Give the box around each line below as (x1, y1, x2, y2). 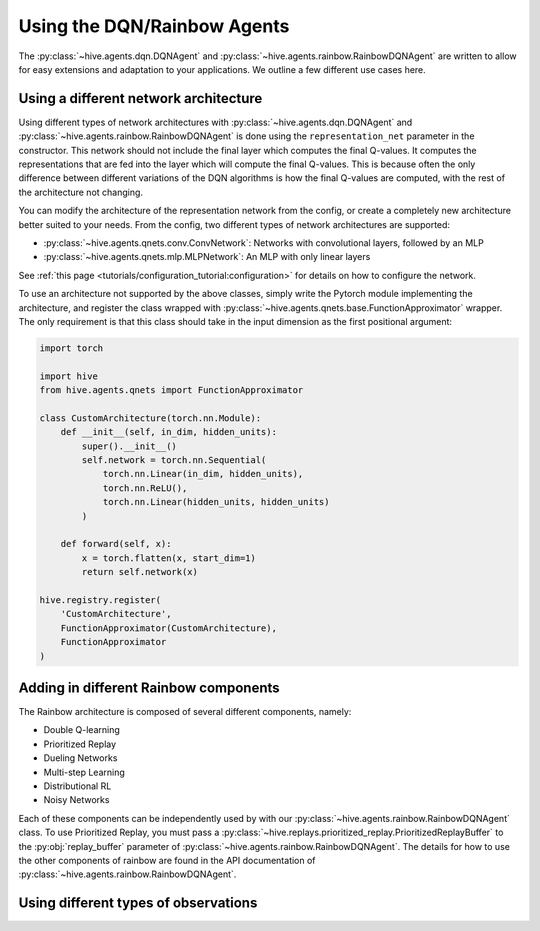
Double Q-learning (43, 724, 120, 736)
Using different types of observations (18, 895, 258, 912)
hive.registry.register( (39, 594, 162, 605)
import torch (39, 342, 104, 354)
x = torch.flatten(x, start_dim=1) (81, 552, 257, 564)
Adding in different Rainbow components (18, 679, 280, 696)
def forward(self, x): (60, 538, 172, 550)
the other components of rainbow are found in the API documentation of (18, 854, 316, 866)
